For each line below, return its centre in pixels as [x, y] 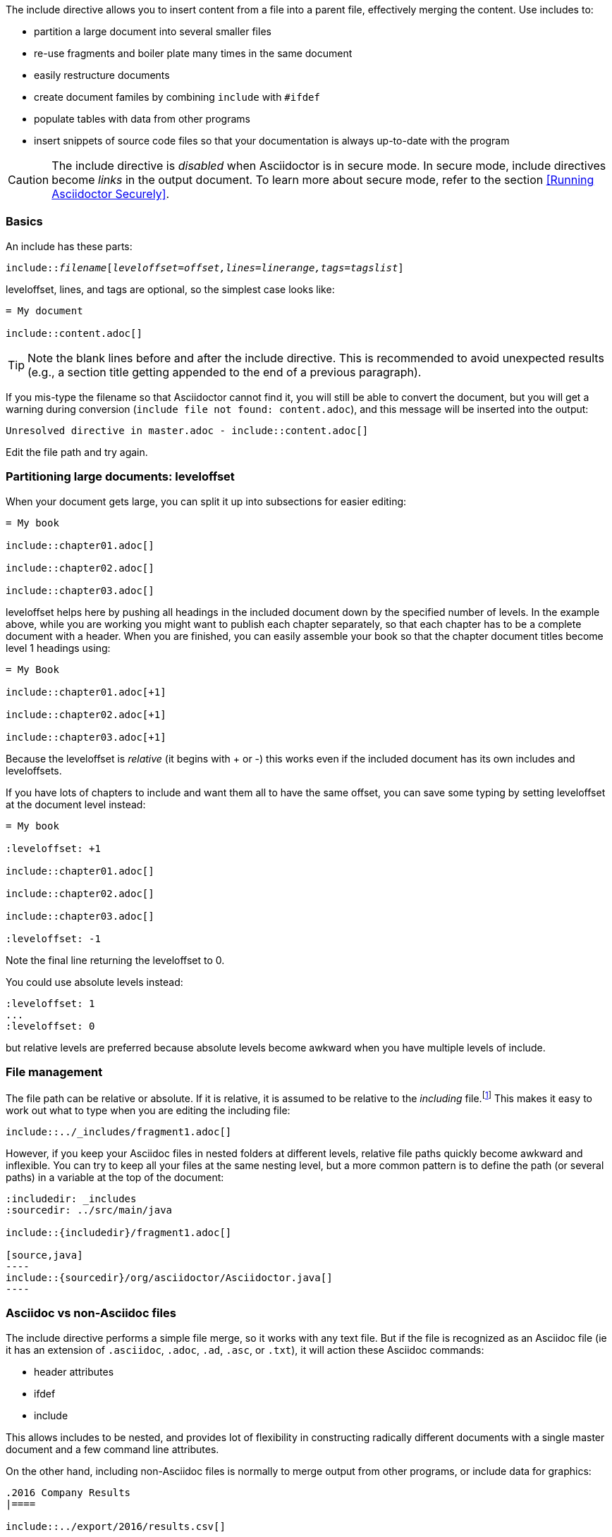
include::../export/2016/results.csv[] [116, 1526]
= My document [44, 310]
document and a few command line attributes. [112, 1449]
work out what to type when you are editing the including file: [148, 1110]
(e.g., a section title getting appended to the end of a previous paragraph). [225, 372]
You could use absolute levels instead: [94, 982]
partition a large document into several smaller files [153, 31]
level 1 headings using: [58, 648]
